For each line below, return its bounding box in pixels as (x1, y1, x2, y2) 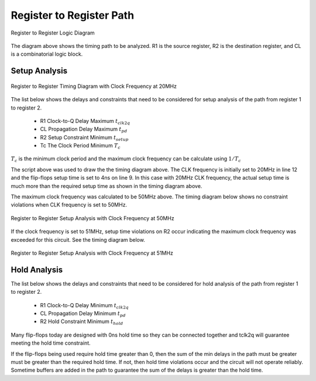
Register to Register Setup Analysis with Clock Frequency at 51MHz (11, 249, 174, 256)
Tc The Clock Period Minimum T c (40, 142, 121, 150)
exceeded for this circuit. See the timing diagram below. (11, 236, 146, 243)
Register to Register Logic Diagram (11, 29, 95, 36)
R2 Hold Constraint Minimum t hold (40, 318, 123, 327)
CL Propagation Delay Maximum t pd (40, 126, 128, 134)
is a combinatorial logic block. (11, 50, 83, 58)
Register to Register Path (11, 9, 135, 22)
